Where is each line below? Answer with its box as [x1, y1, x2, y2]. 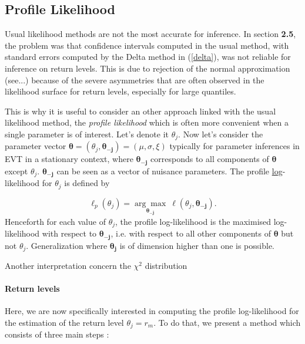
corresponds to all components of [150, 153, 269, 165]
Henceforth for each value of [5, 215, 106, 227]
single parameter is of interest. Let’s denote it [5, 127, 169, 140]
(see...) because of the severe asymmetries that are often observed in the [5, 73, 264, 86]
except [5, 164, 28, 177]
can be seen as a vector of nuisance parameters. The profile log [56, 164, 283, 177]
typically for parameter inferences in [169, 140, 300, 152]
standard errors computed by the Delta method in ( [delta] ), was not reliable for [5, 50, 291, 63]
